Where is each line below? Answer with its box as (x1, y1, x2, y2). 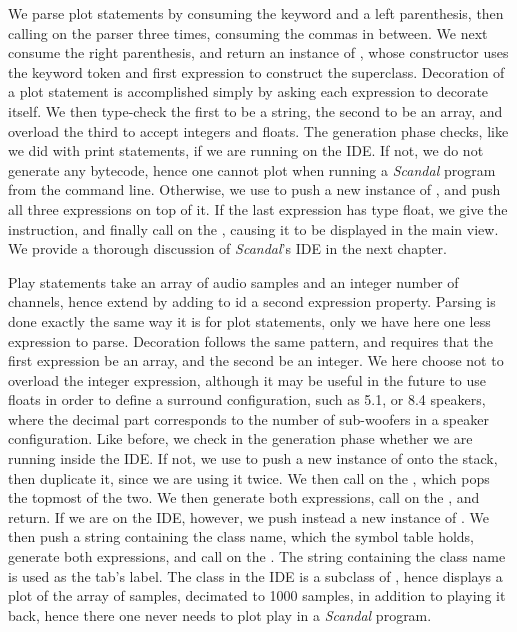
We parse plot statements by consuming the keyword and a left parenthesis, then (8, 3, 504, 23)
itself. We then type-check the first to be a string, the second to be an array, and (8, 100, 503, 121)
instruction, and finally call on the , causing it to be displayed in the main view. (8, 218, 499, 239)
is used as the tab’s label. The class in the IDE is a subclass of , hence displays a (8, 565, 503, 586)
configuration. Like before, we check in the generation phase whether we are (8, 428, 473, 449)
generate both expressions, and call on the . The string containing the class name (8, 546, 506, 567)
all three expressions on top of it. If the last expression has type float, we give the (8, 198, 508, 219)
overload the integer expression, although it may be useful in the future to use (8, 369, 487, 390)
